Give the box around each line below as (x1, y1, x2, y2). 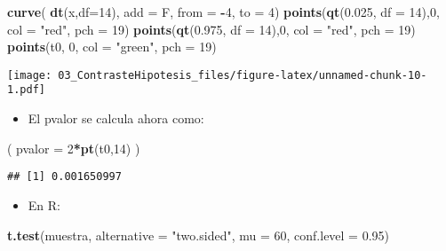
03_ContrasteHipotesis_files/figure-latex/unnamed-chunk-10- (58, 68, 427, 82)
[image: (7, 68, 52, 82)
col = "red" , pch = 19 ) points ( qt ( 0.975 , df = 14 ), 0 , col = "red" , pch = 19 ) (7, 20, 416, 38)
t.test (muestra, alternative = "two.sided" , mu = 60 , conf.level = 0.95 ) (7, 225, 390, 244)
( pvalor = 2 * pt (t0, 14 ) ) (7, 138, 140, 157)
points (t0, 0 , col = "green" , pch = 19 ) (7, 37, 217, 56)
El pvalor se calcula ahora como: (28, 109, 204, 128)
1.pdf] (7, 83, 45, 97)
